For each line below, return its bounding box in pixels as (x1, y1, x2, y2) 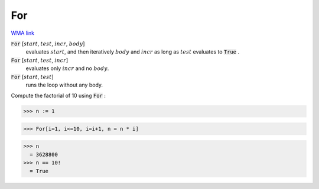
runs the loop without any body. (25, 81, 103, 88)
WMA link (11, 29, 35, 37)
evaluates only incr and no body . (25, 65, 109, 72)
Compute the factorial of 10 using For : (11, 92, 106, 100)
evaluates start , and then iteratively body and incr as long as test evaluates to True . (25, 48, 240, 55)
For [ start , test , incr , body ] (11, 40, 85, 47)
